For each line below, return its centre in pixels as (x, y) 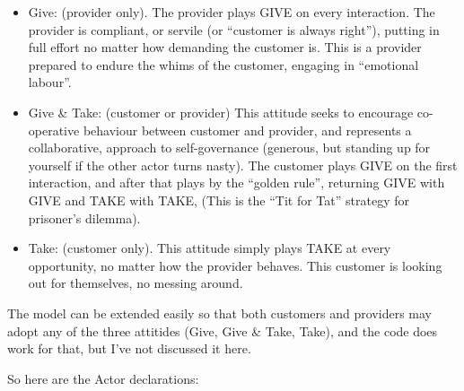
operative (54, 130)
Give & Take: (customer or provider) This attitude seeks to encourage (221, 112)
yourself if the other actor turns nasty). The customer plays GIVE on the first (243, 165)
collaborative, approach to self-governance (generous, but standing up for (229, 148)
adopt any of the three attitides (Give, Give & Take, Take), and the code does (223, 330)
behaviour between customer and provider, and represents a (247, 130)
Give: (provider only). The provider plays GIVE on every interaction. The (232, 12)
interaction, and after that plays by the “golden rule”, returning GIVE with (236, 182)
